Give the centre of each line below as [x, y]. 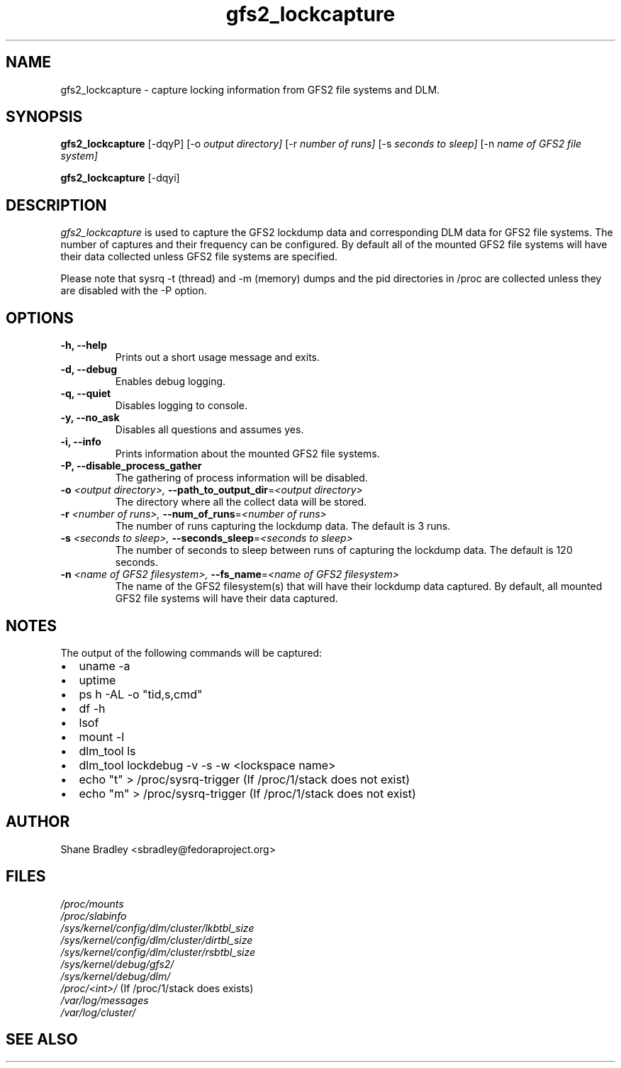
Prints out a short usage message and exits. [217, 357]
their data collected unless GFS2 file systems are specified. [199, 257]
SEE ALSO [42, 1040]
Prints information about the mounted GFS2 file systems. [247, 454]
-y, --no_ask [90, 418]
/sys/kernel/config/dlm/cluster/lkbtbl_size [157, 928]
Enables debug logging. [170, 382]
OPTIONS [40, 318]
